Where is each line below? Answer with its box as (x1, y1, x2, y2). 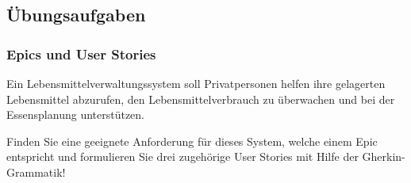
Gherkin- (362, 148, 405, 165)
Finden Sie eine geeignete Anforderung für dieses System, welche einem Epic (6, 132, 378, 149)
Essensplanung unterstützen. (6, 106, 145, 123)
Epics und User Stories (6, 44, 156, 63)
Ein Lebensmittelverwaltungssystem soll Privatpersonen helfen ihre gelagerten (6, 75, 386, 91)
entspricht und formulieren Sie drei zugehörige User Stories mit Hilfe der (6, 148, 359, 165)
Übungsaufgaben (6, 2, 146, 27)
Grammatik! (6, 163, 66, 180)
